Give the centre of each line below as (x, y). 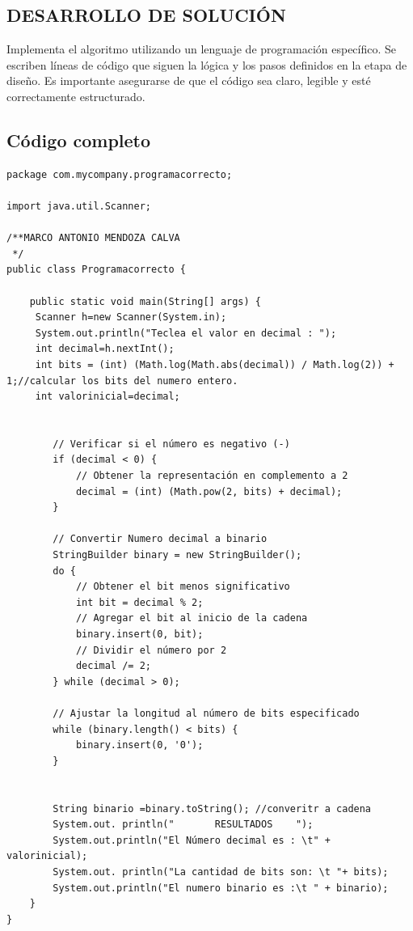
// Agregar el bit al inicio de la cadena (192, 618)
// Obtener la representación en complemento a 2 (212, 476)
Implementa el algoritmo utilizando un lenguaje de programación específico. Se (202, 49)
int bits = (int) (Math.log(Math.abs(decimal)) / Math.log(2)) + (215, 364)
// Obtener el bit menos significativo (183, 587)
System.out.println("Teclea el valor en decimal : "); (186, 333)
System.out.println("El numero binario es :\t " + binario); (221, 888)
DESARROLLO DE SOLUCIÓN (146, 15)
